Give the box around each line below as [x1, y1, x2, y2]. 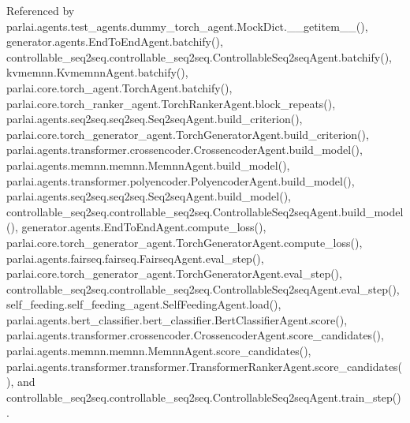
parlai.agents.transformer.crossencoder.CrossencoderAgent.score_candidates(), [6, 327, 384, 343]
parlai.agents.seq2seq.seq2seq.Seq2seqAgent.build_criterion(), [6, 110, 303, 127]
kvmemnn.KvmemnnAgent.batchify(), [6, 64, 188, 80]
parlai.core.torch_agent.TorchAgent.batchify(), [6, 79, 233, 95]
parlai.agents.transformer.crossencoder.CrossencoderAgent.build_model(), [6, 141, 363, 158]
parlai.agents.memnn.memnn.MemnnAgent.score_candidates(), [6, 343, 311, 359]
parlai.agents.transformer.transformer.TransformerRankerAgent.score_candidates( [6, 357, 403, 374]
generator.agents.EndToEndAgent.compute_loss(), [21, 219, 266, 235]
